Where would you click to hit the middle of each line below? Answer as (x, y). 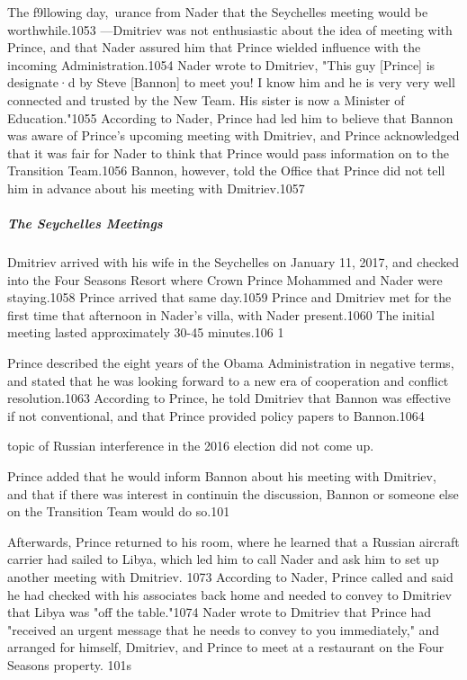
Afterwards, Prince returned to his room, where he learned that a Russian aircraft (233, 541)
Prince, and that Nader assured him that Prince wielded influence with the (214, 47)
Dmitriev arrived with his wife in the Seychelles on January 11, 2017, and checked (233, 262)
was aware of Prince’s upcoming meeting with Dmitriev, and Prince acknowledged (233, 135)
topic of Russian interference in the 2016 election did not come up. (191, 446)
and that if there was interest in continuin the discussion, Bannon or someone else (233, 493)
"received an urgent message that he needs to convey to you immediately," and (224, 629)
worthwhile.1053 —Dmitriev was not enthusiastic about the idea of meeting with (230, 29)
